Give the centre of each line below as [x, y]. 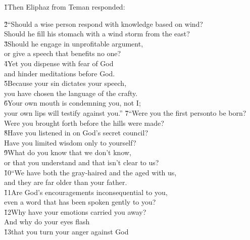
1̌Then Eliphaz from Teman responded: [65, 7]
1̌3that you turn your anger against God [66, 232]
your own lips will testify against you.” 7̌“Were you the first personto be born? [125, 112]
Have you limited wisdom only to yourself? [70, 142]
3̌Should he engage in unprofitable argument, [74, 43]
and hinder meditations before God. [60, 73]
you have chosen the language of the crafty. [71, 93]
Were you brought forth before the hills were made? [84, 123]
